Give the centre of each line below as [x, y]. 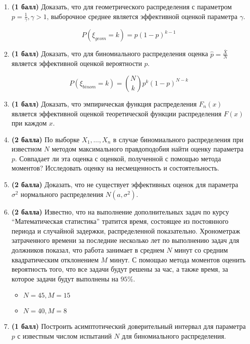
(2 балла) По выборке [45, 139]
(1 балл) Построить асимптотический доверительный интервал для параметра [129, 326]
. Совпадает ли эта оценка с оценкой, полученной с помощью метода [118, 158]
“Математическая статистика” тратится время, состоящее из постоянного [120, 221]
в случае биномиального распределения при [178, 139]
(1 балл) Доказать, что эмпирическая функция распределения [104, 103]
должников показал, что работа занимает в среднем [88, 250]
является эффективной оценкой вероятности [77, 63]
